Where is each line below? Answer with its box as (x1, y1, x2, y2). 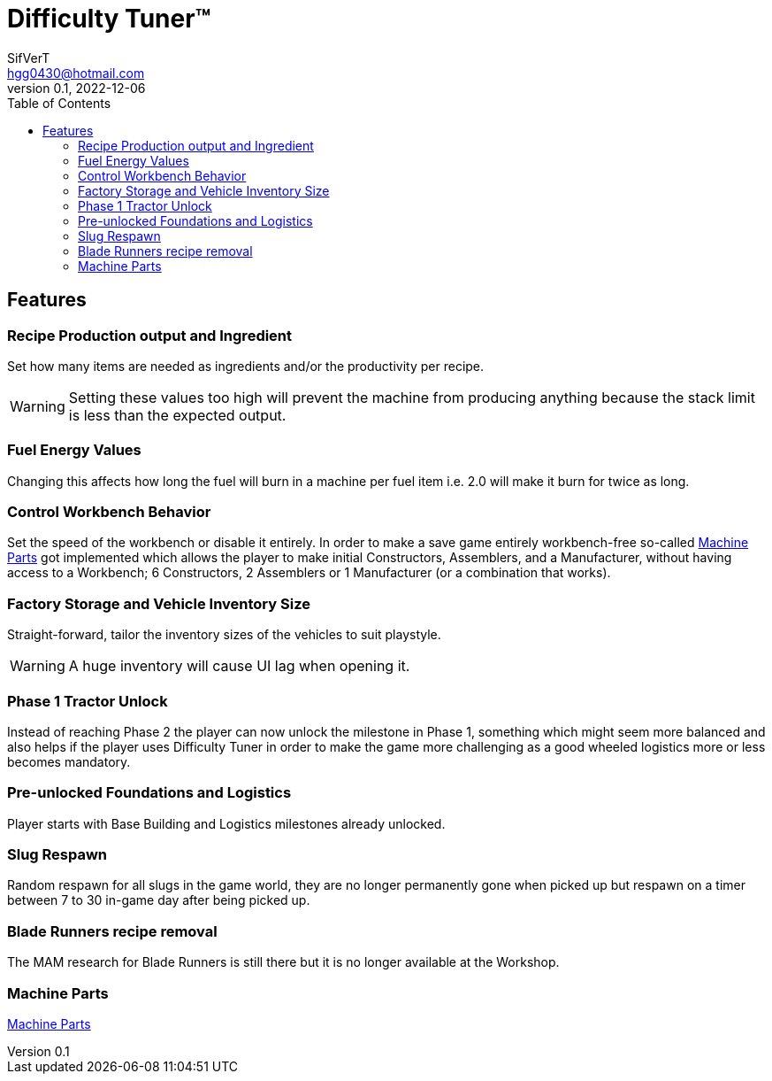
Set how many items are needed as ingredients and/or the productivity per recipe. (7, 358, 485, 374)
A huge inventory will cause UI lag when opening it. (68, 657, 410, 676)
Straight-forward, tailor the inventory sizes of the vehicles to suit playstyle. (7, 627, 441, 643)
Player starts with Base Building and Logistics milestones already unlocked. (7, 815, 446, 831)
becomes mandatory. (7, 753, 131, 769)
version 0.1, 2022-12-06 (7, 80, 146, 96)
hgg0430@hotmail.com (7, 65, 145, 81)
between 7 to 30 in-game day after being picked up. (7, 892, 310, 908)
